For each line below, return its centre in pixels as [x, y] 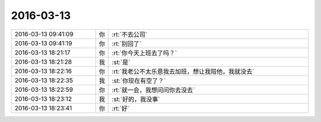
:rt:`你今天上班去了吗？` [145, 53]
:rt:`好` [121, 108]
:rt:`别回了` [127, 43]
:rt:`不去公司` [130, 34]
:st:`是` [121, 62]
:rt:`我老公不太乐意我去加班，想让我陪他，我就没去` [183, 71]
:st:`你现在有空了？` [139, 81]
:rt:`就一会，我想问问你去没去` [154, 90]
